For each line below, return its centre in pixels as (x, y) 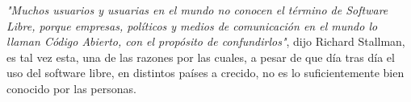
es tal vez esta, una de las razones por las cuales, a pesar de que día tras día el (201, 57)
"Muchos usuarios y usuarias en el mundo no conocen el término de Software (197, 10)
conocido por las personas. (71, 88)
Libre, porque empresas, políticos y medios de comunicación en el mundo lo (192, 25)
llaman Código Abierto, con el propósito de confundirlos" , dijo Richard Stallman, (206, 41)
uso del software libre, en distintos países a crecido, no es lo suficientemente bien (205, 73)
